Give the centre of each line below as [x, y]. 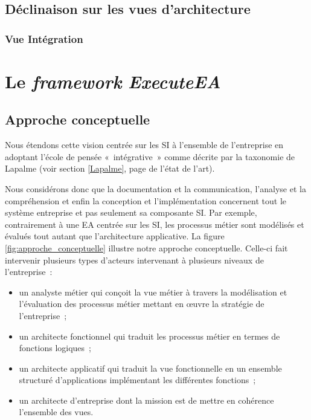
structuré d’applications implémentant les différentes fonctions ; [137, 380]
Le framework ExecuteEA [113, 81]
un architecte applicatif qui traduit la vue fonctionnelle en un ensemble [150, 368]
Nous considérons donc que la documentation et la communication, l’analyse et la [155, 188]
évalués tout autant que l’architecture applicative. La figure [115, 236]
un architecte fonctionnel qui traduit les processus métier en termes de [149, 336]
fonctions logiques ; [55, 348]
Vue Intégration [44, 38]
